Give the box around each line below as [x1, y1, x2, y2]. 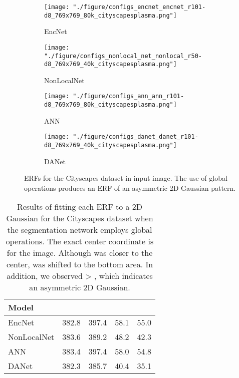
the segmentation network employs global [7, 224, 152, 236]
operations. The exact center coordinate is [6, 235, 154, 247]
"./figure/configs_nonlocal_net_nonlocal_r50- [44, 52, 202, 60]
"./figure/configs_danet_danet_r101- [73, 133, 198, 141]
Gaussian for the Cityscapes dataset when [6, 212, 153, 224]
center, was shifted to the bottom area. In [6, 258, 153, 270]
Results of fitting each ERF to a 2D [17, 201, 143, 213]
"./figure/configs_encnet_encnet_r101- [73, 4, 206, 11]
